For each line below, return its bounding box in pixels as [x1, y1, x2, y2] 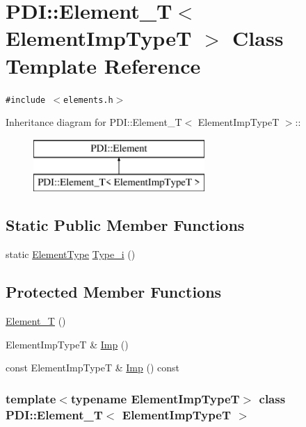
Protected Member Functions [6, 281, 222, 303]
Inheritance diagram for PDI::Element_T [6, 115, 182, 129]
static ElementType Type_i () [6, 247, 136, 261]
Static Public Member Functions [6, 214, 245, 236]
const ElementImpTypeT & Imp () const [6, 360, 179, 375]
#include [6, 95, 46, 105]
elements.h [63, 95, 113, 105]
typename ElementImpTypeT [70, 389, 240, 407]
